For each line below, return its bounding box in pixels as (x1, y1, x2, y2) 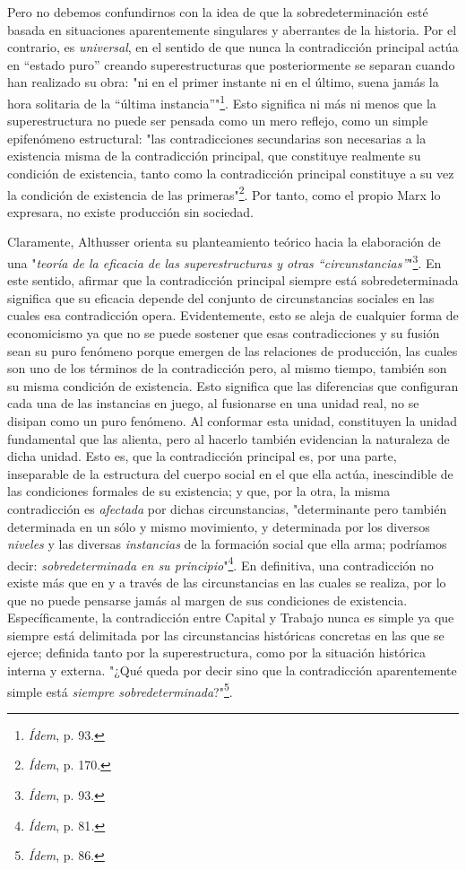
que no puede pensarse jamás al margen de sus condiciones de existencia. (7, 590, 408, 609)
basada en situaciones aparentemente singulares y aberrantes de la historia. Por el (7, 20, 457, 39)
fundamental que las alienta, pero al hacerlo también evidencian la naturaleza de (7, 429, 450, 448)
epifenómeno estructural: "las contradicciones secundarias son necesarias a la (7, 128, 427, 147)
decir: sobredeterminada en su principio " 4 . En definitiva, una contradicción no (7, 552, 434, 574)
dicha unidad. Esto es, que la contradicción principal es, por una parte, (7, 447, 397, 465)
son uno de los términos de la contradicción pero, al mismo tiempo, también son (7, 359, 447, 378)
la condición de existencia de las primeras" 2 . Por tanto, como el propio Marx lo (7, 182, 441, 204)
